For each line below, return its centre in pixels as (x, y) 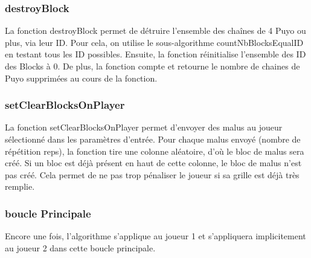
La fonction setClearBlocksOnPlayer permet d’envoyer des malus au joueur (144, 127)
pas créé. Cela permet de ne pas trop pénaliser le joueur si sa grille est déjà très (152, 174)
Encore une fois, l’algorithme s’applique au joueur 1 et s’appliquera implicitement (155, 236)
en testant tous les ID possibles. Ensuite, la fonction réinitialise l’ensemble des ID (155, 54)
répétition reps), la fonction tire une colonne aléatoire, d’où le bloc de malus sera (155, 151)
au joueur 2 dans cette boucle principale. (80, 247)
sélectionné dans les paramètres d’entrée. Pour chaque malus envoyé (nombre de (153, 139)
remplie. (20, 186)
